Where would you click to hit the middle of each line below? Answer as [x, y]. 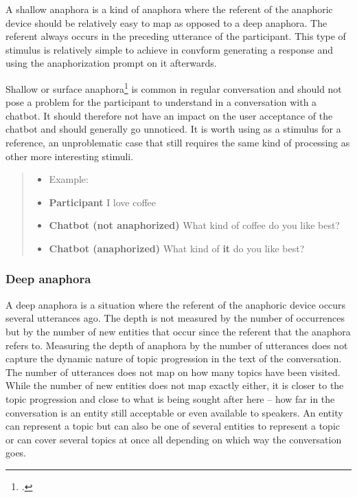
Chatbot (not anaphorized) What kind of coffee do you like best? [194, 225]
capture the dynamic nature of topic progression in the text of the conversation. [174, 358]
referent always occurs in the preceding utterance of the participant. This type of [176, 36]
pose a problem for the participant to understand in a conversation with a [161, 102]
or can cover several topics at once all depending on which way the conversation [174, 439]
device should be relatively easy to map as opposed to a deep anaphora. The [166, 22]
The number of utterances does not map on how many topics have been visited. [173, 372]
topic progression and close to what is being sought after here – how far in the [170, 398]
